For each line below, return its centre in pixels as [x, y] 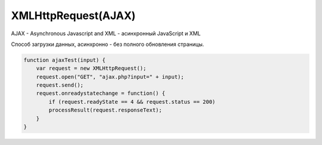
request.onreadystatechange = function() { [100, 93]
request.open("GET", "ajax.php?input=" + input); [110, 77]
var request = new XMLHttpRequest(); [91, 68]
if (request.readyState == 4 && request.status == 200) [132, 102]
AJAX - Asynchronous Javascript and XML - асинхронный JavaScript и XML [106, 33]
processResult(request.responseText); [105, 110]
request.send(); [60, 85]
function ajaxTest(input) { [64, 60]
